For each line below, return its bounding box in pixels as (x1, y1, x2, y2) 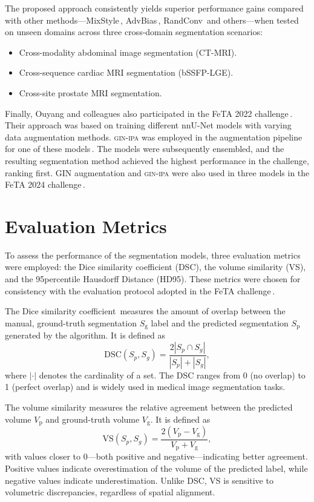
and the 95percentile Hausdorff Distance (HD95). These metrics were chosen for (5, 272, 301, 285)
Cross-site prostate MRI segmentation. (19, 86, 162, 99)
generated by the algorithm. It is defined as (5, 329, 166, 342)
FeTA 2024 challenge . (5, 178, 85, 191)
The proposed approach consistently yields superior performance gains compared (5, 2, 304, 14)
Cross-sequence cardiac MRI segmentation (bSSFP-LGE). (19, 66, 234, 79)
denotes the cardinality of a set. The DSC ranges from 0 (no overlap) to (39, 368, 306, 381)
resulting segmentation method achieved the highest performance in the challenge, (5, 154, 309, 167)
